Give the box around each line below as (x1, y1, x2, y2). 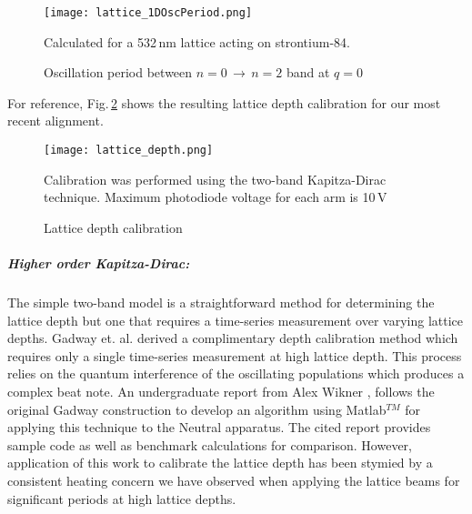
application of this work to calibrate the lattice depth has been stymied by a (7, 453, 433, 472)
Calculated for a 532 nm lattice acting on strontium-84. (44, 32, 350, 51)
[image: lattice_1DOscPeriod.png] (44, 6, 253, 19)
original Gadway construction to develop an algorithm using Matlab (7, 399, 387, 418)
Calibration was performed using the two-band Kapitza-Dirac (44, 169, 387, 188)
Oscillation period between (44, 63, 193, 82)
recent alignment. (7, 111, 104, 130)
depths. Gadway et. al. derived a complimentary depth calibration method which (7, 328, 458, 348)
